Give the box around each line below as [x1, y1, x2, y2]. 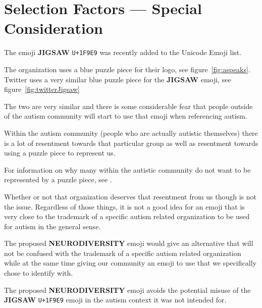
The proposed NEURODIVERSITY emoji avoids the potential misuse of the [4, 284, 251, 295]
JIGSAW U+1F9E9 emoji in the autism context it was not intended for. [4, 294, 227, 305]
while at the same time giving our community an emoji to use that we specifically [4, 258, 256, 268]
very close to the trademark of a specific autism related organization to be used [4, 211, 250, 222]
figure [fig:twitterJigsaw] [4, 84, 80, 94]
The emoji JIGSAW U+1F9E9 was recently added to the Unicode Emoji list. [4, 47, 242, 58]
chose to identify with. [4, 268, 73, 278]
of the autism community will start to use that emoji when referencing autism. [4, 111, 247, 121]
